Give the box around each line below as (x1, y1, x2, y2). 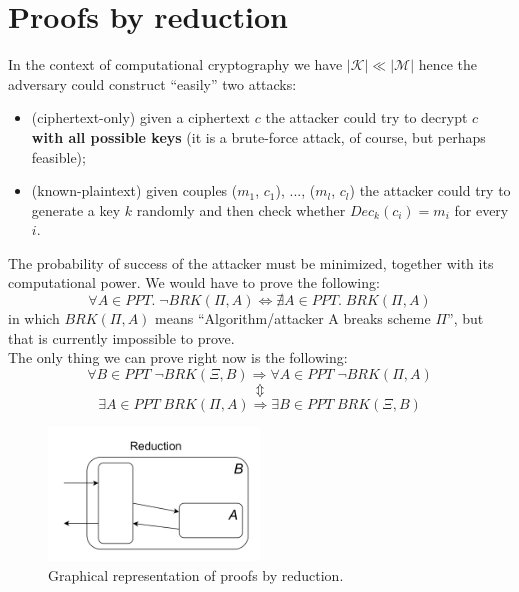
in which (8, 308, 60, 329)
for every (454, 199, 509, 220)
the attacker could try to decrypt (265, 107, 468, 128)
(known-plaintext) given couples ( (31, 180, 238, 201)
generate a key (31, 199, 121, 220)
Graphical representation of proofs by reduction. (48, 564, 344, 585)
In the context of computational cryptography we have (8, 54, 343, 75)
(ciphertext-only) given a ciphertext (31, 107, 251, 128)
